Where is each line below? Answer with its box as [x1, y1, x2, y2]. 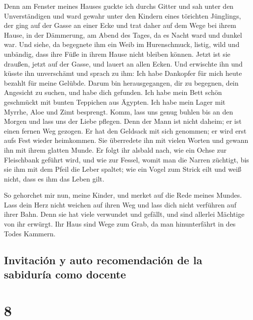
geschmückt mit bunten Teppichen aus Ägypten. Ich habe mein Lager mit [4, 96, 226, 107]
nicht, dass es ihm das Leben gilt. [4, 173, 104, 183]
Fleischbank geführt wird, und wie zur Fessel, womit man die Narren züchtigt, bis [4, 154, 249, 164]
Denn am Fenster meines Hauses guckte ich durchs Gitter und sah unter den [4, 1, 234, 11]
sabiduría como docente [4, 267, 126, 282]
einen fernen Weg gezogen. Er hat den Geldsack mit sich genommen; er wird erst [4, 125, 247, 136]
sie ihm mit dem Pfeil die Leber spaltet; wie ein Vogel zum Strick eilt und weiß [4, 164, 241, 174]
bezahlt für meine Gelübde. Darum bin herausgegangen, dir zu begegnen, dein [4, 77, 239, 88]
